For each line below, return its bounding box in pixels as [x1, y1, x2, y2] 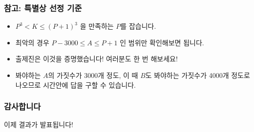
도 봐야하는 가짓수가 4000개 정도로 [145, 70, 250, 80]
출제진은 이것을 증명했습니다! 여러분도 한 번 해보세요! [15, 54, 178, 64]
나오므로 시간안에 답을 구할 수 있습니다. [15, 79, 136, 90]
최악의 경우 [15, 37, 49, 47]
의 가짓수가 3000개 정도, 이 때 [48, 70, 138, 80]
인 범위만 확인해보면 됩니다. [120, 37, 204, 47]
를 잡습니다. [120, 21, 156, 31]
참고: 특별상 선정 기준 [4, 1, 82, 14]
